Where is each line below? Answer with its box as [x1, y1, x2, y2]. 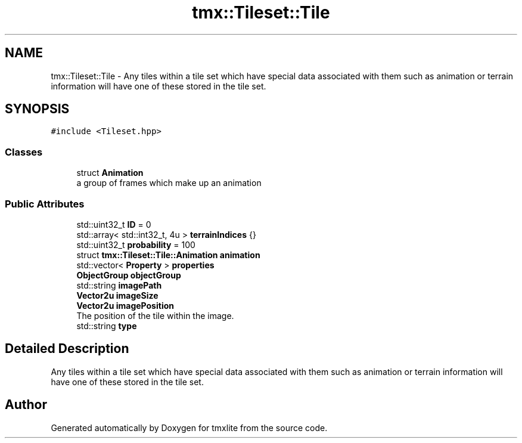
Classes [5, 145, 43, 158]
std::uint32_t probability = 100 [76, 239, 195, 250]
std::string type [76, 320, 137, 331]
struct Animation [76, 168, 144, 178]
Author [5, 397, 47, 413]
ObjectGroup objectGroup [76, 269, 181, 280]
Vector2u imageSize [76, 290, 159, 301]
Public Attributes [5, 197, 85, 210]
